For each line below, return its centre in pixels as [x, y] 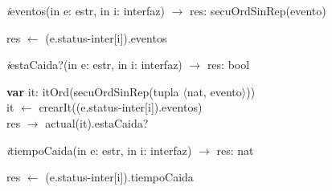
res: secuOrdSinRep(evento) [258, 10]
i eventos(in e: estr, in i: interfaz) [86, 10]
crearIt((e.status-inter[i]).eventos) [121, 107]
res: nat [235, 150]
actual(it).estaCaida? [97, 122]
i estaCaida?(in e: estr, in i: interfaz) [94, 65]
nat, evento [214, 91]
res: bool [228, 65]
